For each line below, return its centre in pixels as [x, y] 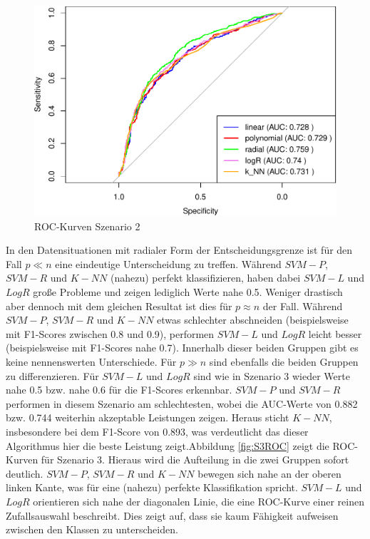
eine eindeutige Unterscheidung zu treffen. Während [168, 263]
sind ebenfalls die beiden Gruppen [284, 362]
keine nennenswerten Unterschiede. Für [91, 362]
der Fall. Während [303, 306]
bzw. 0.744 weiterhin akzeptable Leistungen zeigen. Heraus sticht [148, 417]
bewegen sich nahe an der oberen [269, 473]
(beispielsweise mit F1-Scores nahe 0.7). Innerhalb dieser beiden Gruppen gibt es [182, 348]
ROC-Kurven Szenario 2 [87, 226]
